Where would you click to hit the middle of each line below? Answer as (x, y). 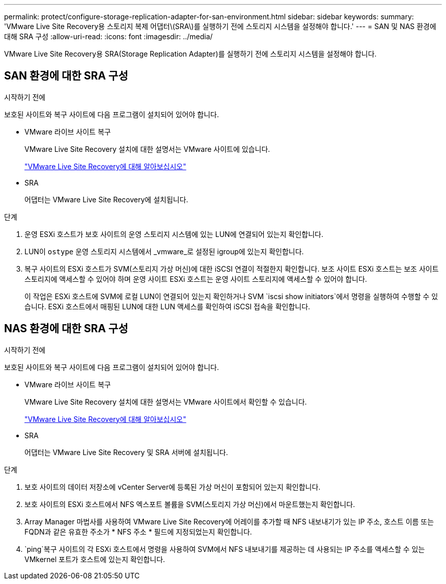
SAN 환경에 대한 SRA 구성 (66, 76)
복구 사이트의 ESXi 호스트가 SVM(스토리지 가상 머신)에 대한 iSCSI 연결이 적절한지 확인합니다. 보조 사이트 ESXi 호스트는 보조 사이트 (232, 269)
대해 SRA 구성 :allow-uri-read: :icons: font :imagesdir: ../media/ (108, 36)
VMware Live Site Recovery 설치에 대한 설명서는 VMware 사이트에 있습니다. (147, 149)
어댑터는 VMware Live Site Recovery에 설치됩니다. (106, 199)
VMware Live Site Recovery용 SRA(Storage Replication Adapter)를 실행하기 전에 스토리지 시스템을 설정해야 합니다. (190, 54)
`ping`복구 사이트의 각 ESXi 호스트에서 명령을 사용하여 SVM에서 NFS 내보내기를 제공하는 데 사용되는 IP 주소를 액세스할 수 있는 (225, 549)
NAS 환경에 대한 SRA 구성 (66, 329)
